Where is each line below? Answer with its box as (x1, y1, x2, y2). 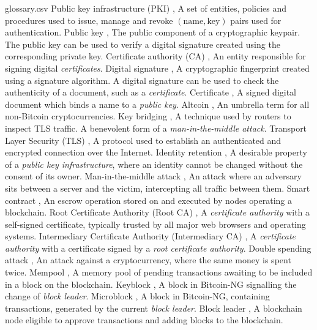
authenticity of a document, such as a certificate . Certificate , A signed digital (5, 86, 297, 99)
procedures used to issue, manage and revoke (5, 13, 173, 26)
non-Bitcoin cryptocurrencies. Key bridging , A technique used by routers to (5, 110, 291, 122)
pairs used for (230, 13, 282, 26)
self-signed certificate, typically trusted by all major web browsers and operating (5, 217, 306, 230)
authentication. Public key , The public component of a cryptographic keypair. (5, 26, 300, 39)
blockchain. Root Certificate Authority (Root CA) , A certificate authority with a (5, 206, 310, 219)
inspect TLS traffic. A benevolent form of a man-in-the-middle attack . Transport (5, 121, 307, 134)
